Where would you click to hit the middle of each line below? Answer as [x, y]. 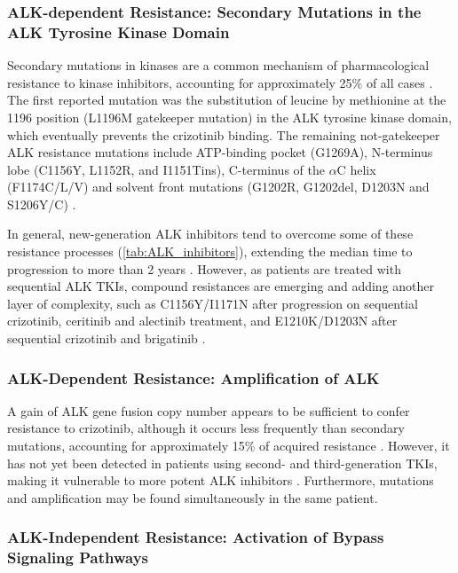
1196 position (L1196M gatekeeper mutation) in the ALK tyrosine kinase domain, [229, 117]
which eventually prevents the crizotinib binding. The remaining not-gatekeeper [224, 134]
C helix [356, 169]
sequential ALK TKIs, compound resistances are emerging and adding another [221, 286]
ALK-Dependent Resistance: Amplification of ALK [193, 377]
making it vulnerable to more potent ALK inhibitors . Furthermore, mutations [221, 480]
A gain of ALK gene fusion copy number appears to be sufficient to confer [209, 410]
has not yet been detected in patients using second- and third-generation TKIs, [222, 463]
